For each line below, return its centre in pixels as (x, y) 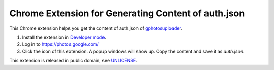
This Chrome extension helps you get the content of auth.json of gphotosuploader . (96, 28)
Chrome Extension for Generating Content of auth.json (127, 13)
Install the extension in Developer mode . (64, 37)
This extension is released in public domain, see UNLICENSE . (73, 61)
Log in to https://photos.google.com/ (60, 44)
